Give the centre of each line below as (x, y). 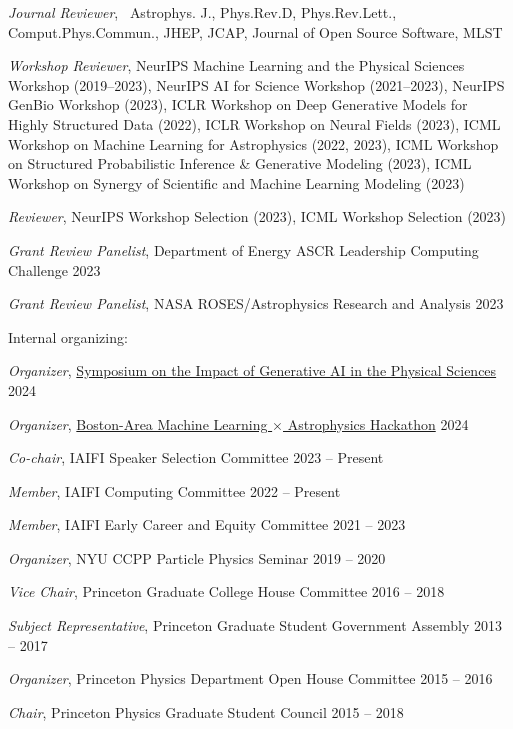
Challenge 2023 (54, 269)
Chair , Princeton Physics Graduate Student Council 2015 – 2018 (206, 711)
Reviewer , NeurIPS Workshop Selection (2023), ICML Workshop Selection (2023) (257, 216)
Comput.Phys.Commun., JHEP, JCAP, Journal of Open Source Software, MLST (255, 31)
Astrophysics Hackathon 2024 (378, 423)
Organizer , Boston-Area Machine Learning (138, 423)
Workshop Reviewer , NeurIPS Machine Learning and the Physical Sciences (236, 65)
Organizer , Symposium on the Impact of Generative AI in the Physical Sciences (252, 370)
